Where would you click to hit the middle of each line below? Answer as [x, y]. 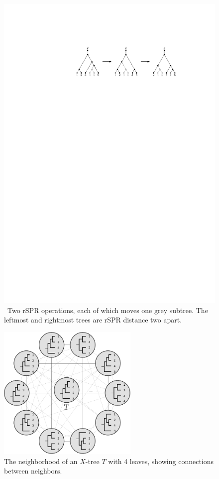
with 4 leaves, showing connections [161, 461]
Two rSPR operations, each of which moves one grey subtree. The [108, 310]
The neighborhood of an [41, 461]
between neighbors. [33, 471]
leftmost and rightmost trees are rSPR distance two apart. [93, 320]
